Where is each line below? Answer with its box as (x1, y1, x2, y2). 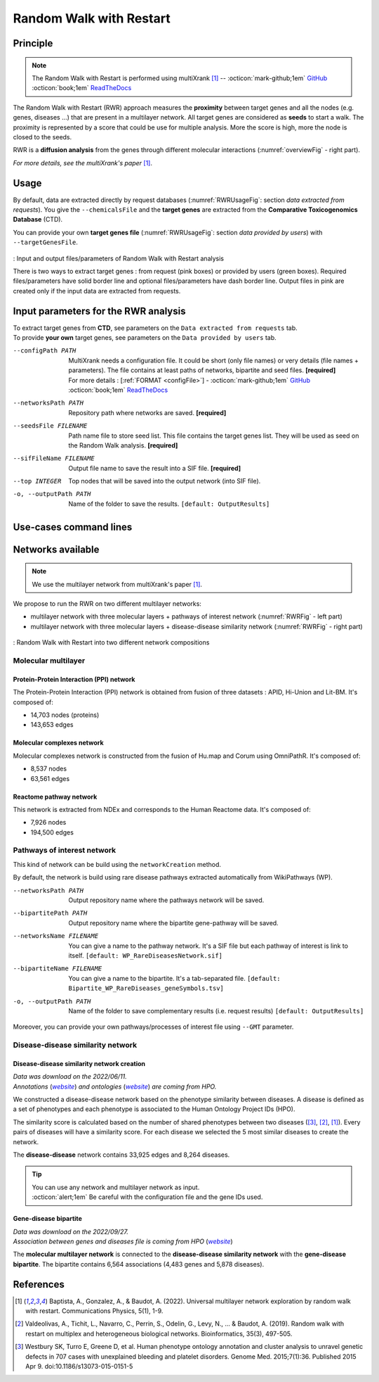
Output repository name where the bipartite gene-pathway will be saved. (68, 918, 279, 927)
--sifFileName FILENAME (13, 455, 95, 462)
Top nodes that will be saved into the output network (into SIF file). (68, 477, 261, 486)
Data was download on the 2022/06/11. (13, 1072, 128, 1081)
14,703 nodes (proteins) (30, 711, 100, 719)
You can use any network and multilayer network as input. (32, 1183, 200, 1191)
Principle (13, 37, 53, 49)
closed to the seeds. (13, 132, 72, 141)
